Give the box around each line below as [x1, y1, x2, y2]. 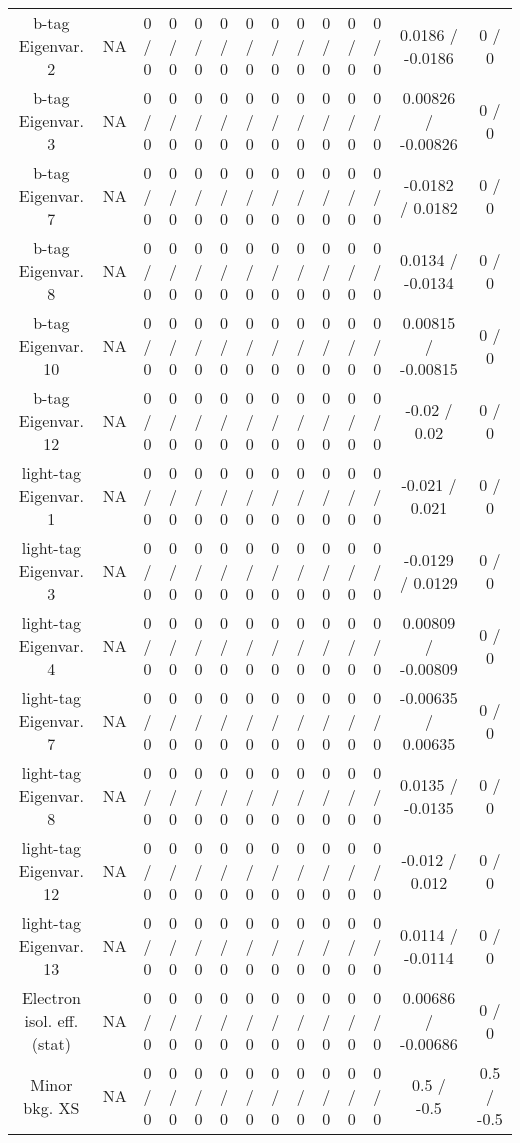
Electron [21, 986, 81, 1009]
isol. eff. [24, 1009, 79, 1032]
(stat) [31, 1032, 71, 1055]
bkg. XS [23, 1095, 80, 1119]
